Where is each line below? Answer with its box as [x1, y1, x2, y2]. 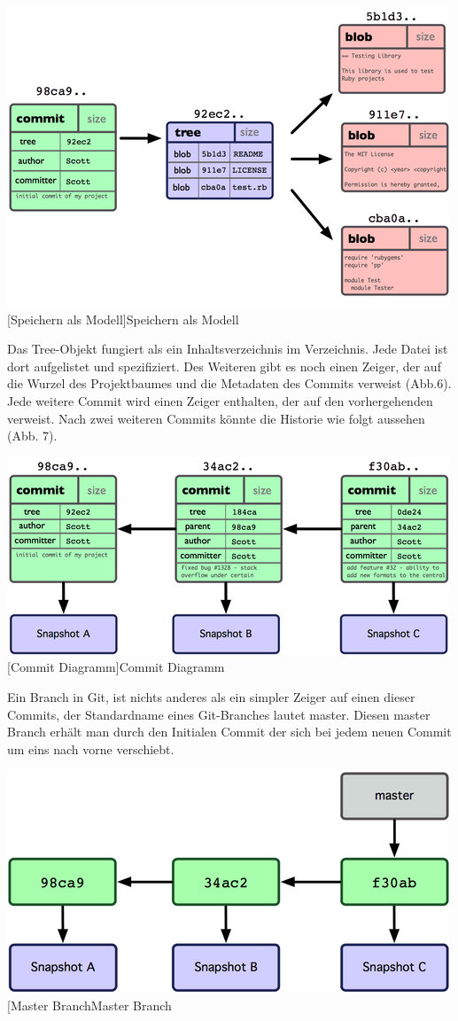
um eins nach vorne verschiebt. [7, 739, 175, 758]
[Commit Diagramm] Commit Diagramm [7, 658, 225, 676]
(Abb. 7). [7, 426, 58, 445]
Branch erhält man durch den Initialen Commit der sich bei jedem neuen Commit [7, 722, 452, 741]
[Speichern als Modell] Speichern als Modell [7, 309, 239, 328]
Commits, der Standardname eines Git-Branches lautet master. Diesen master [7, 705, 431, 723]
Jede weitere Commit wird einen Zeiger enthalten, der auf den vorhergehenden [7, 391, 433, 409]
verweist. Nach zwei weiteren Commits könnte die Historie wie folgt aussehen [7, 409, 425, 427]
